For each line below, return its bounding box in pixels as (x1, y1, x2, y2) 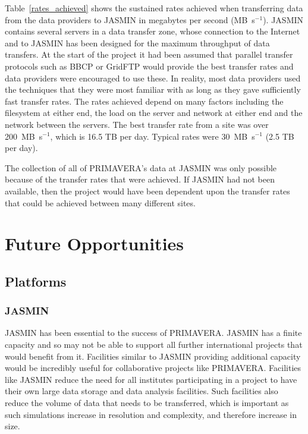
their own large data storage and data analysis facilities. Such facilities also (5, 385, 278, 397)
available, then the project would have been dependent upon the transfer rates (5, 184, 290, 197)
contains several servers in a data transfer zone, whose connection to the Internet (5, 25, 300, 37)
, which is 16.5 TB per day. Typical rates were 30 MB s (50, 130, 255, 142)
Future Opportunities (5, 231, 184, 256)
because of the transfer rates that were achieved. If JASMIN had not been (5, 173, 275, 185)
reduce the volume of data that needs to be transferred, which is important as (5, 397, 289, 409)
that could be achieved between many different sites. (5, 196, 196, 209)
